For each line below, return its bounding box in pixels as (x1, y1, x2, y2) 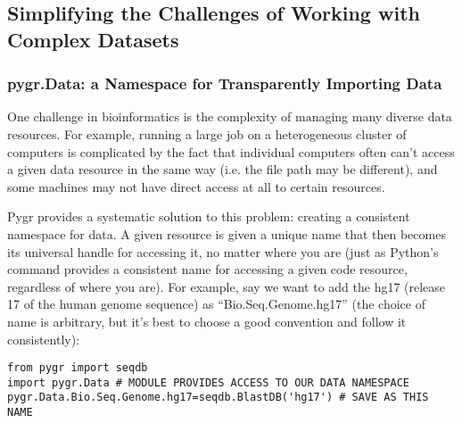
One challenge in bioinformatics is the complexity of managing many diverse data (7, 107, 452, 126)
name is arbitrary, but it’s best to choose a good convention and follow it (7, 311, 407, 330)
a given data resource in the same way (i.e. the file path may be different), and (7, 160, 438, 178)
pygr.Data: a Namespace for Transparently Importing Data (7, 72, 442, 95)
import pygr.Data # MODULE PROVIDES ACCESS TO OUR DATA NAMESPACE (7, 376, 410, 389)
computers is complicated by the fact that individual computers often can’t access (7, 142, 455, 161)
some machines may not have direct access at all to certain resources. (7, 177, 385, 195)
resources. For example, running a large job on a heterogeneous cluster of (7, 124, 407, 143)
